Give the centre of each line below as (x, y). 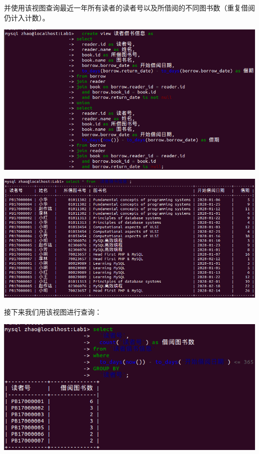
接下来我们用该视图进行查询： (53, 312)
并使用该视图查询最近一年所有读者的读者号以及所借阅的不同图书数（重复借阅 (129, 7)
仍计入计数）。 (27, 17)
